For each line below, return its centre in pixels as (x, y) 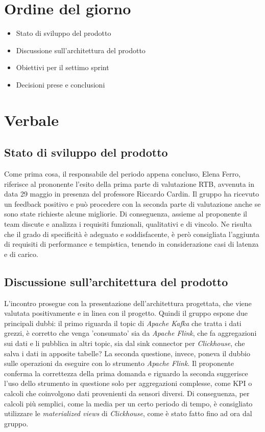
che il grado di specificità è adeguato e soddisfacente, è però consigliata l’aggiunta (132, 234)
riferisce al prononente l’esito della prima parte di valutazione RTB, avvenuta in (129, 183)
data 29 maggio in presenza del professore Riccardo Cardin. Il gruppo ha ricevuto (132, 194)
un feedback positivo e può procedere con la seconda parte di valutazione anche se (132, 203)
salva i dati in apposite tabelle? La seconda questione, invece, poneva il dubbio (127, 353)
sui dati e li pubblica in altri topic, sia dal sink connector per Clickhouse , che (125, 343)
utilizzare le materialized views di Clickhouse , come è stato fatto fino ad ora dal (128, 413)
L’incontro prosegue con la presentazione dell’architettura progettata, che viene (128, 303)
